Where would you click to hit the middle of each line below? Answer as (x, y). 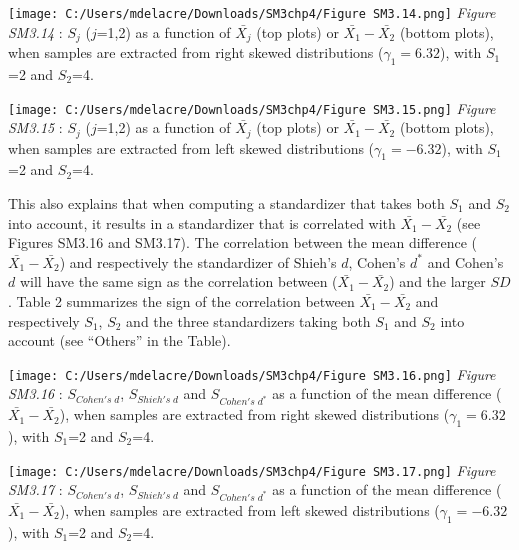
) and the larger (437, 281)
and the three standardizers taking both (248, 320)
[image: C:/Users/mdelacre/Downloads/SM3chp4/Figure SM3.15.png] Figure (252, 107)
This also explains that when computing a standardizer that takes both (226, 203)
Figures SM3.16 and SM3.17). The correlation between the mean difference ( (243, 242)
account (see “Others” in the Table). (119, 340)
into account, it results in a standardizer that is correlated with (202, 222)
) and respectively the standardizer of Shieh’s (198, 261)
